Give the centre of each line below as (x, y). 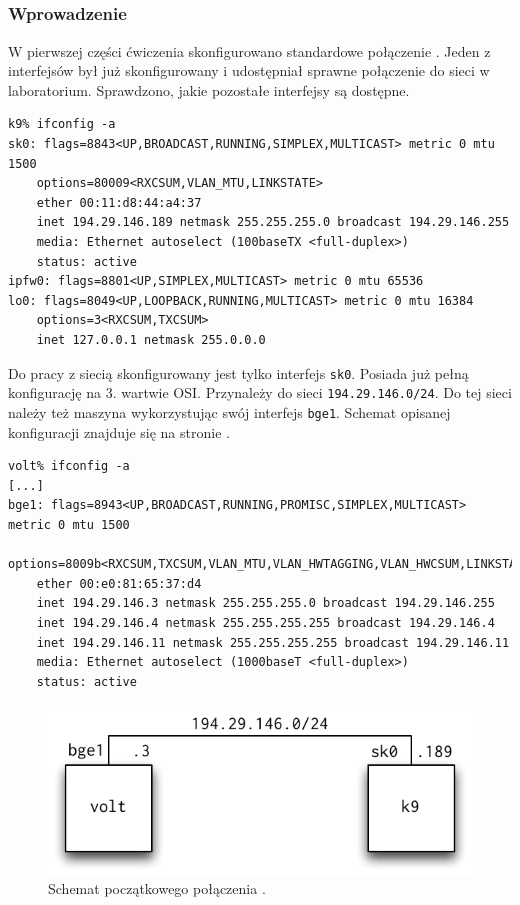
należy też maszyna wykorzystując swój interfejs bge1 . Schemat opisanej (229, 411)
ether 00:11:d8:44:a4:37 (119, 202)
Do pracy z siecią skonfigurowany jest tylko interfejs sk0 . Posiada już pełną (238, 372)
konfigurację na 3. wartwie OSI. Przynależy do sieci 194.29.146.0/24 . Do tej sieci (260, 392)
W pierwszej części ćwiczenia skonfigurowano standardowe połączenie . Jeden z (249, 50)
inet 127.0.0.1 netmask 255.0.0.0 (151, 340)
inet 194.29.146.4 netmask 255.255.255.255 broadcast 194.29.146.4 (265, 622)
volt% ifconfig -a (69, 466)
